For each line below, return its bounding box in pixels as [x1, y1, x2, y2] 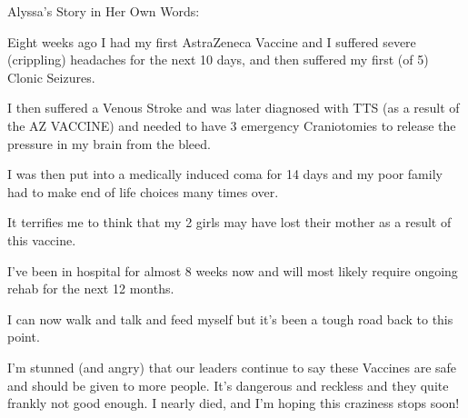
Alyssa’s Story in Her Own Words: [7, 2, 200, 20]
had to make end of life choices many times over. [7, 182, 279, 201]
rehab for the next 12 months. [7, 279, 174, 298]
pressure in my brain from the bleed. [7, 134, 211, 153]
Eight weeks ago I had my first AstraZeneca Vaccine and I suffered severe [7, 32, 416, 51]
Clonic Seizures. [7, 67, 95, 86]
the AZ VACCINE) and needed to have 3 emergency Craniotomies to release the [7, 115, 456, 134]
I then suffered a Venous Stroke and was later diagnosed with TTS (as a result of [7, 98, 460, 117]
